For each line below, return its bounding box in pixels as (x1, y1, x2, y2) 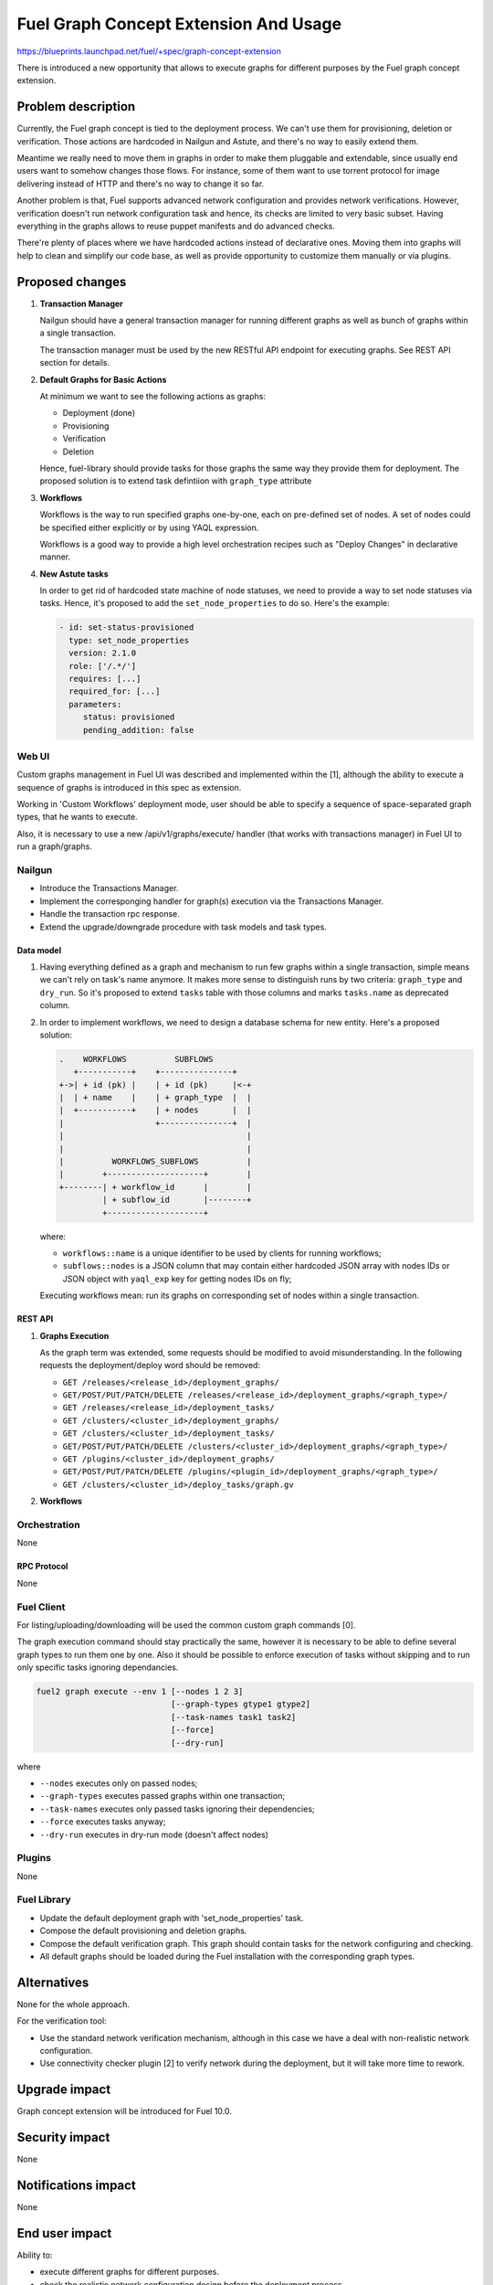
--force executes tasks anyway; (39, 1816, 166, 1827)
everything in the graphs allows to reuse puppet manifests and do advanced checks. (16, 220, 335, 231)
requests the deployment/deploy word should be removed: (39, 1360, 260, 1371)
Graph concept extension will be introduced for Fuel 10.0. (16, 2106, 233, 2117)
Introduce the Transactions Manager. (39, 883, 179, 894)
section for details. (39, 357, 110, 368)
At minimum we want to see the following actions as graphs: (39, 391, 267, 401)
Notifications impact (16, 2178, 136, 2194)
